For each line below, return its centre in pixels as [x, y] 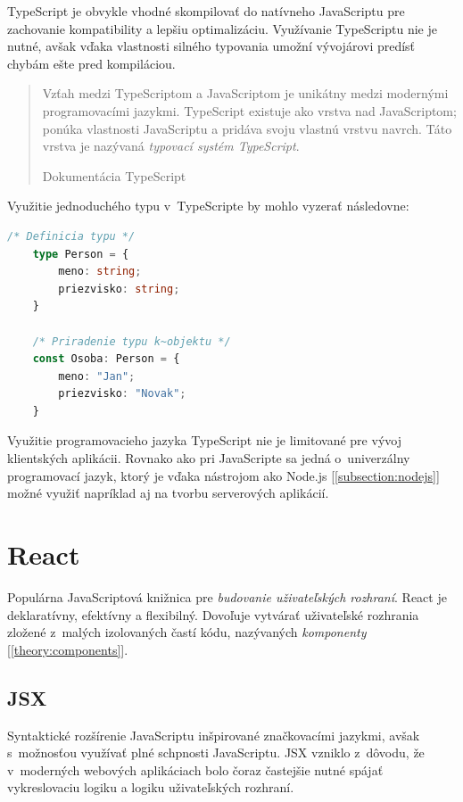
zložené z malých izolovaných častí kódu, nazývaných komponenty [187, 632]
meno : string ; [100, 272]
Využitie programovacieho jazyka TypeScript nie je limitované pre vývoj [204, 440]
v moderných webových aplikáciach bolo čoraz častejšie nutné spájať [195, 769]
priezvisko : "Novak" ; [122, 394]
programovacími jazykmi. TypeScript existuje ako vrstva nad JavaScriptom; [249, 110]
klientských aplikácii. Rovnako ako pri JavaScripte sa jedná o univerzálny [209, 458]
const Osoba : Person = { [106, 359]
